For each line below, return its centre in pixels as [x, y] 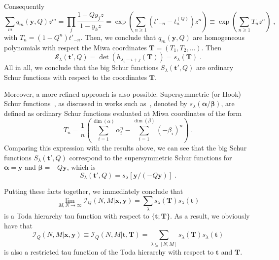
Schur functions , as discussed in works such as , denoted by [96, 103]
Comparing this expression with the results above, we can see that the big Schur [125, 147]
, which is [81, 167]
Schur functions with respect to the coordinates [76, 77]
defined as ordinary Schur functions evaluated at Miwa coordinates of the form [123, 113]
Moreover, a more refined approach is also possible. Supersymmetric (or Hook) [122, 93]
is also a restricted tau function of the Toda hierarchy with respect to [109, 251]
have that [18, 225]
